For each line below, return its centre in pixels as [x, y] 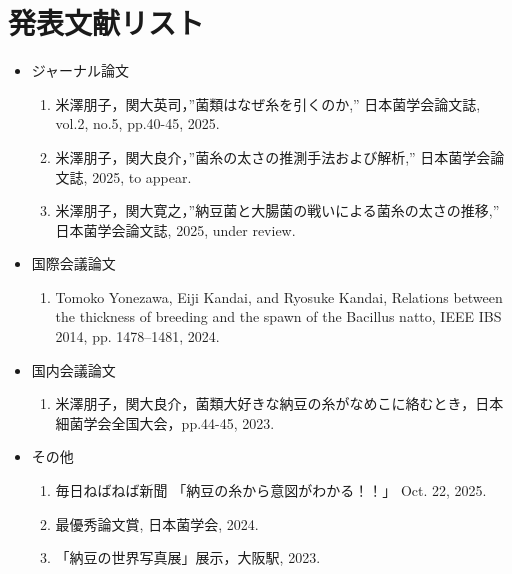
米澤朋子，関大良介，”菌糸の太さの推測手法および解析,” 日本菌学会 [273, 156]
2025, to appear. [142, 176]
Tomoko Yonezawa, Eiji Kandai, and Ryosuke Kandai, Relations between [279, 296]
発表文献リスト [106, 22]
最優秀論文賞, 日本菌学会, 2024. [157, 523]
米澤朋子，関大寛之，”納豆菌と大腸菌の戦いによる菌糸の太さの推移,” [277, 210]
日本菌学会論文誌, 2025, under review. [175, 229]
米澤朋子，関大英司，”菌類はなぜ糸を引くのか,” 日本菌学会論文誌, [268, 103]
